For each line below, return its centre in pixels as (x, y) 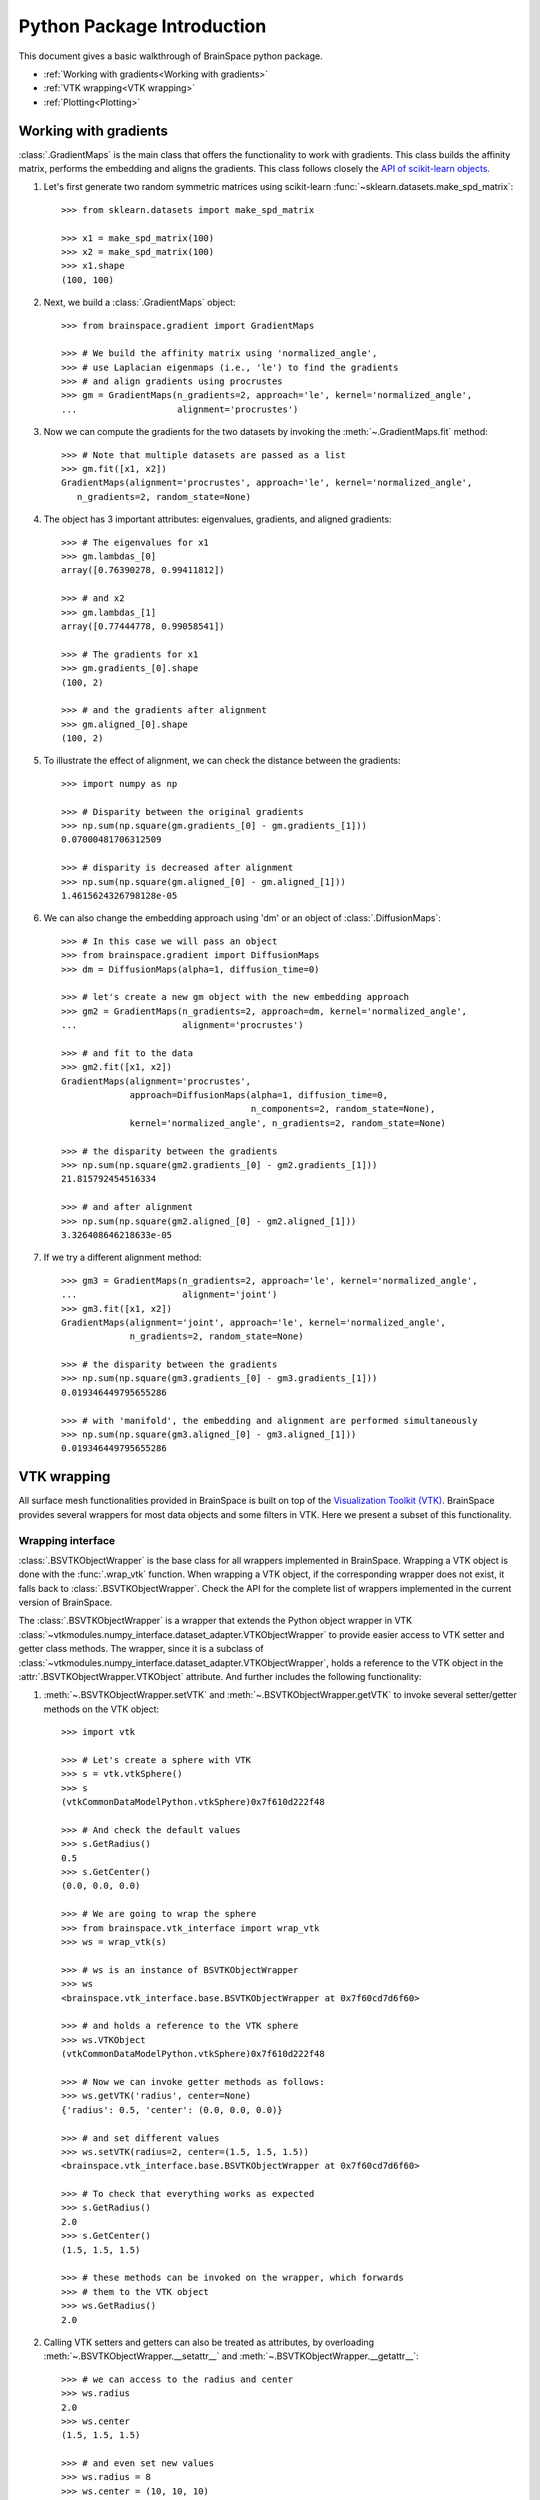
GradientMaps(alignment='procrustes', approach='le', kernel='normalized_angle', (267, 483)
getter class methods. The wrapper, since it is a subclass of (141, 1649)
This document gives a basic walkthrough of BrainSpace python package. (171, 56)
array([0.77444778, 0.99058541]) (143, 626)
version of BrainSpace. (65, 1602)
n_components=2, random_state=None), (343, 1109)
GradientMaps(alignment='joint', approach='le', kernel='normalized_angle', (254, 1322)
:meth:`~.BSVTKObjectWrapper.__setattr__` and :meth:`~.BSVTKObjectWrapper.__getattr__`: (231, 2356)
